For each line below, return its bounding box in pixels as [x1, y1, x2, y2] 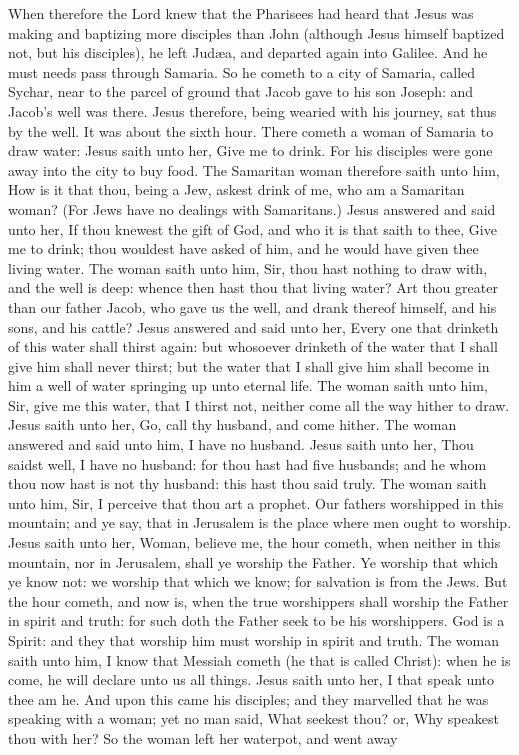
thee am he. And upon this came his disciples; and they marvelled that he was [8, 688, 489, 709]
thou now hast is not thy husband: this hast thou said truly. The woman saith [8, 473, 487, 494]
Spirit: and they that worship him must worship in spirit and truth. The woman [8, 630, 499, 650]
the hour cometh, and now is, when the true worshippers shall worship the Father [8, 590, 509, 611]
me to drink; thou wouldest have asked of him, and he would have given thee [8, 238, 479, 259]
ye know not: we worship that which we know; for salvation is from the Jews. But [8, 571, 508, 592]
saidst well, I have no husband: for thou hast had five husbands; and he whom [8, 453, 487, 474]
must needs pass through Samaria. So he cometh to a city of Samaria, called [8, 61, 476, 82]
